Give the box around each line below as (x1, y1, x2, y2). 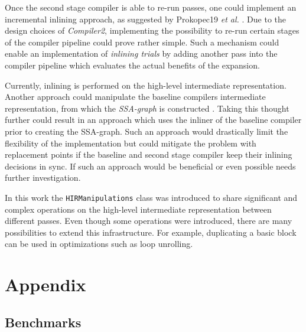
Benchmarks (5, 313, 82, 331)
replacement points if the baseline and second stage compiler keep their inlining (5, 148, 292, 161)
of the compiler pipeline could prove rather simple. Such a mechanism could (5, 35, 279, 48)
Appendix (5, 272, 86, 297)
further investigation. (5, 171, 81, 184)
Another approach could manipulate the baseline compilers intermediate (5, 90, 266, 103)
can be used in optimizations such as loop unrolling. (5, 237, 193, 250)
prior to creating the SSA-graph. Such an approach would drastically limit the (5, 125, 288, 137)
